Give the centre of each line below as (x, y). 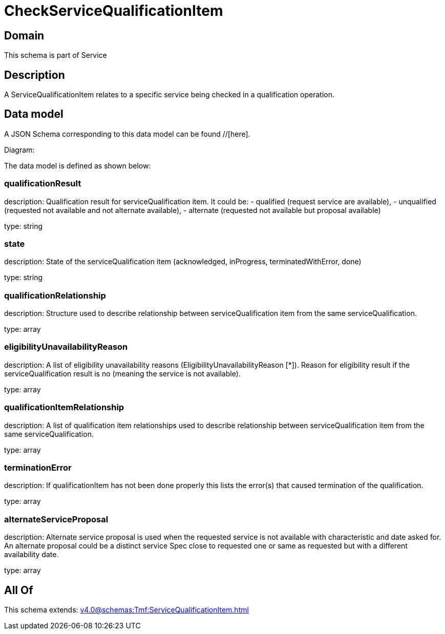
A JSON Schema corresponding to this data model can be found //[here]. (127, 134)
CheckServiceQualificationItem (114, 11)
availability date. (31, 555)
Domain (24, 35)
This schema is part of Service (56, 55)
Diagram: (19, 150)
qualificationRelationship (55, 295)
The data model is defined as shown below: (78, 165)
